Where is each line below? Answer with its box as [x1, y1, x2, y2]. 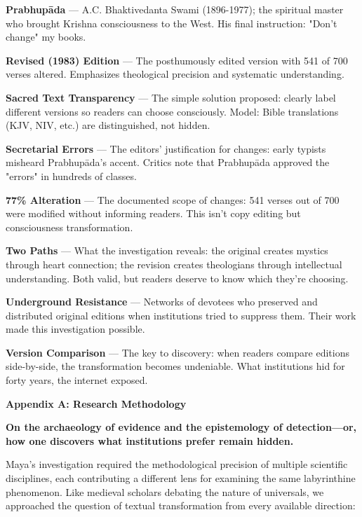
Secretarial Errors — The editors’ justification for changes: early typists [6, 141, 326, 156]
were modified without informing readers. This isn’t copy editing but [6, 206, 301, 221]
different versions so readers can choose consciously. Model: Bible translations [6, 104, 339, 118]
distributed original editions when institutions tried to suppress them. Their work [6, 308, 356, 322]
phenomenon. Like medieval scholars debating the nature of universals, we [6, 484, 324, 499]
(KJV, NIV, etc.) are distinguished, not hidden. [6, 118, 210, 132]
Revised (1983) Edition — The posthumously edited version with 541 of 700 [6, 53, 348, 67]
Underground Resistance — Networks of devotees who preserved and [6, 294, 318, 309]
